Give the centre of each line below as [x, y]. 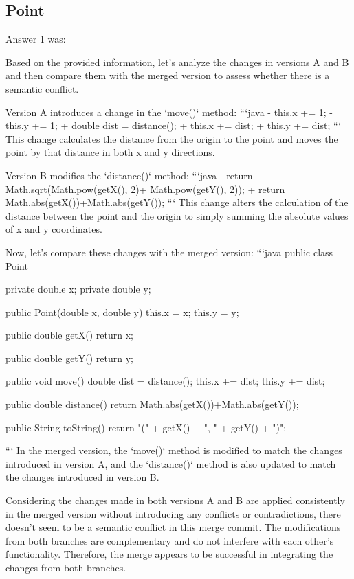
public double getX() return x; [70, 335]
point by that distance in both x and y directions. [110, 152]
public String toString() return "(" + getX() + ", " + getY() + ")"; [146, 427]
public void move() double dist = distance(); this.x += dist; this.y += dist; [165, 381]
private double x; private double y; [78, 289]
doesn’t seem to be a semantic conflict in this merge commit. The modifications [173, 527]
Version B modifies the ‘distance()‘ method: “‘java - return [129, 175]
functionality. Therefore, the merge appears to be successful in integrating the [169, 554]
